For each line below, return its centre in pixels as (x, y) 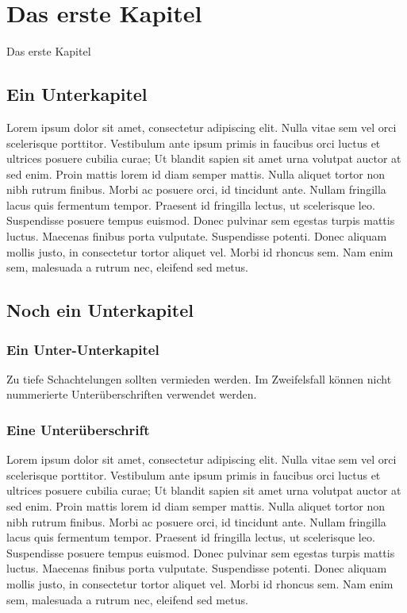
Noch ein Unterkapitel (100, 310)
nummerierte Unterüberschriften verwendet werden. (132, 394)
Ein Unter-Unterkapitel (83, 349)
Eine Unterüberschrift (78, 429)
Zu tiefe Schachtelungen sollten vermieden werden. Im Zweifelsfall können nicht (199, 378)
